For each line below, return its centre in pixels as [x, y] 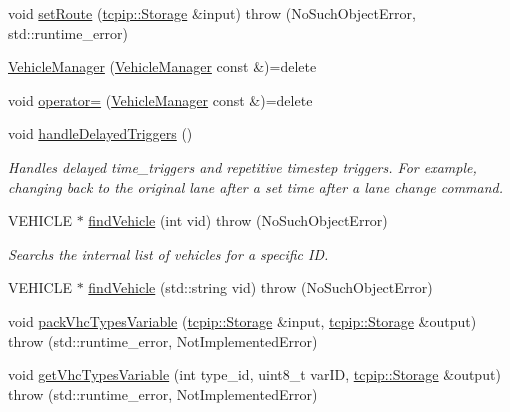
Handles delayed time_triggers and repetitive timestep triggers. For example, [242, 166]
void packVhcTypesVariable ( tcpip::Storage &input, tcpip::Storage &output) [242, 320]
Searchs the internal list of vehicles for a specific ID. [168, 253]
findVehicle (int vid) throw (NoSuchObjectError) [238, 220]
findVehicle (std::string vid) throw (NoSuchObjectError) [260, 287]
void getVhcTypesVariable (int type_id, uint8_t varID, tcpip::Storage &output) [254, 374]
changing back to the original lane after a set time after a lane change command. [256, 186]
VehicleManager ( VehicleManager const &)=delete [162, 66]
